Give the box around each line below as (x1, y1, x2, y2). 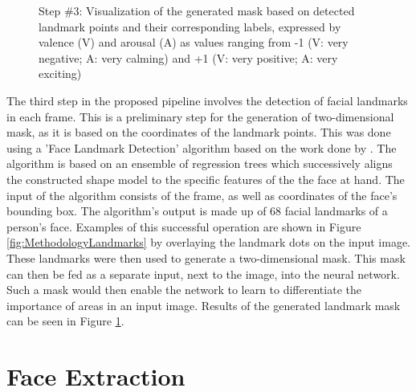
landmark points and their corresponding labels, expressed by (39, 18, 341, 35)
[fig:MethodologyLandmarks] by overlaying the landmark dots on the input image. (6, 234, 410, 251)
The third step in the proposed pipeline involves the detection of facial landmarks (6, 92, 408, 108)
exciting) (39, 65, 82, 82)
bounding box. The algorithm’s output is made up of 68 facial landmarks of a (6, 202, 388, 219)
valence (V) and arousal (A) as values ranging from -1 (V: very (39, 34, 349, 51)
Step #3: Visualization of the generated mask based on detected (39, 2, 355, 18)
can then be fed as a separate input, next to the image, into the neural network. (6, 265, 400, 282)
